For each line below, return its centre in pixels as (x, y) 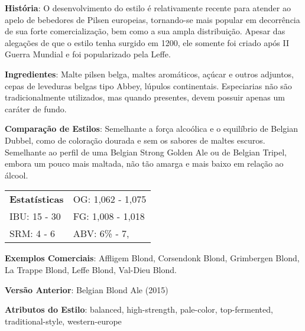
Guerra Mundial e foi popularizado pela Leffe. (88, 54)
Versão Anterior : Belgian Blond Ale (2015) (87, 289)
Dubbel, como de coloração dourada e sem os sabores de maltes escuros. (135, 140)
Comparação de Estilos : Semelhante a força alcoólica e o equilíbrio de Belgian (152, 129)
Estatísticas (37, 199)
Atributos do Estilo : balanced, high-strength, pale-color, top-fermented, (139, 309)
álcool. (17, 175)
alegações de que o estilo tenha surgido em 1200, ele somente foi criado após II (147, 42)
